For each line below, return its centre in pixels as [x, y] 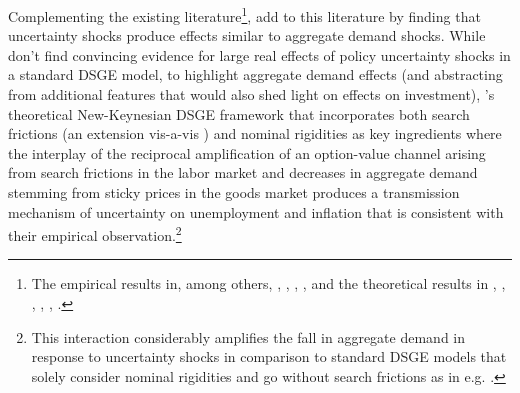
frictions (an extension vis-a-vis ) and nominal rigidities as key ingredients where [255, 133]
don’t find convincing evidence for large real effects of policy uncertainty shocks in [259, 54]
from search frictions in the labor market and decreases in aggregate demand [243, 172]
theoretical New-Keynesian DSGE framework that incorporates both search [239, 113]
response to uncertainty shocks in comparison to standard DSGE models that [269, 356]
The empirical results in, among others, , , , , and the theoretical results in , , [268, 283]
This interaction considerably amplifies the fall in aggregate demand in [248, 336]
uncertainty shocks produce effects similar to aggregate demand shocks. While [247, 35]
